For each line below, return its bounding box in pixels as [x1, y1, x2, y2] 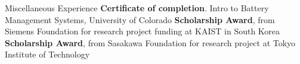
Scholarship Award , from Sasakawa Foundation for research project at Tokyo [5, 36, 296, 49]
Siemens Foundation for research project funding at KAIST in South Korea [5, 25, 280, 37]
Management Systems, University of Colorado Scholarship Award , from [5, 13, 275, 25]
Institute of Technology [5, 48, 90, 60]
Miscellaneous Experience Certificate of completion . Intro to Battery [5, 2, 269, 14]
